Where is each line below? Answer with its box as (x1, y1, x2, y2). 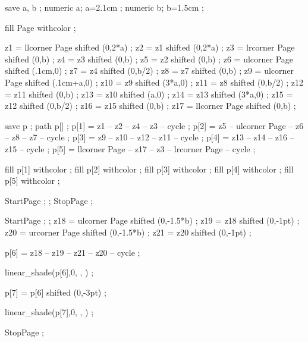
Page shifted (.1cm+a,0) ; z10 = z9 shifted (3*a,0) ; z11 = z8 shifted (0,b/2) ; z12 (5, 76, 304, 88)
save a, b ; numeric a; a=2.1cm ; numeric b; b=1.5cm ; (5, 1, 204, 13)
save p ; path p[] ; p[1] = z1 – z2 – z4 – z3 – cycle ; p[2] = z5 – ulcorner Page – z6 (5, 119, 304, 131)
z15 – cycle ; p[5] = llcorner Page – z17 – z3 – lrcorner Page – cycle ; (5, 142, 256, 155)
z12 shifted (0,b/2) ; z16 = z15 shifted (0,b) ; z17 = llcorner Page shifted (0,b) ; (5, 99, 296, 112)
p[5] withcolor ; (5, 174, 60, 187)
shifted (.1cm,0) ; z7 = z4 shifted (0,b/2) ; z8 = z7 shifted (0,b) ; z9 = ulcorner (5, 64, 294, 77)
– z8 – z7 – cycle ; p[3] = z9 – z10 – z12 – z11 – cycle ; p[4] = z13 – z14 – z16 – (5, 131, 294, 143)
